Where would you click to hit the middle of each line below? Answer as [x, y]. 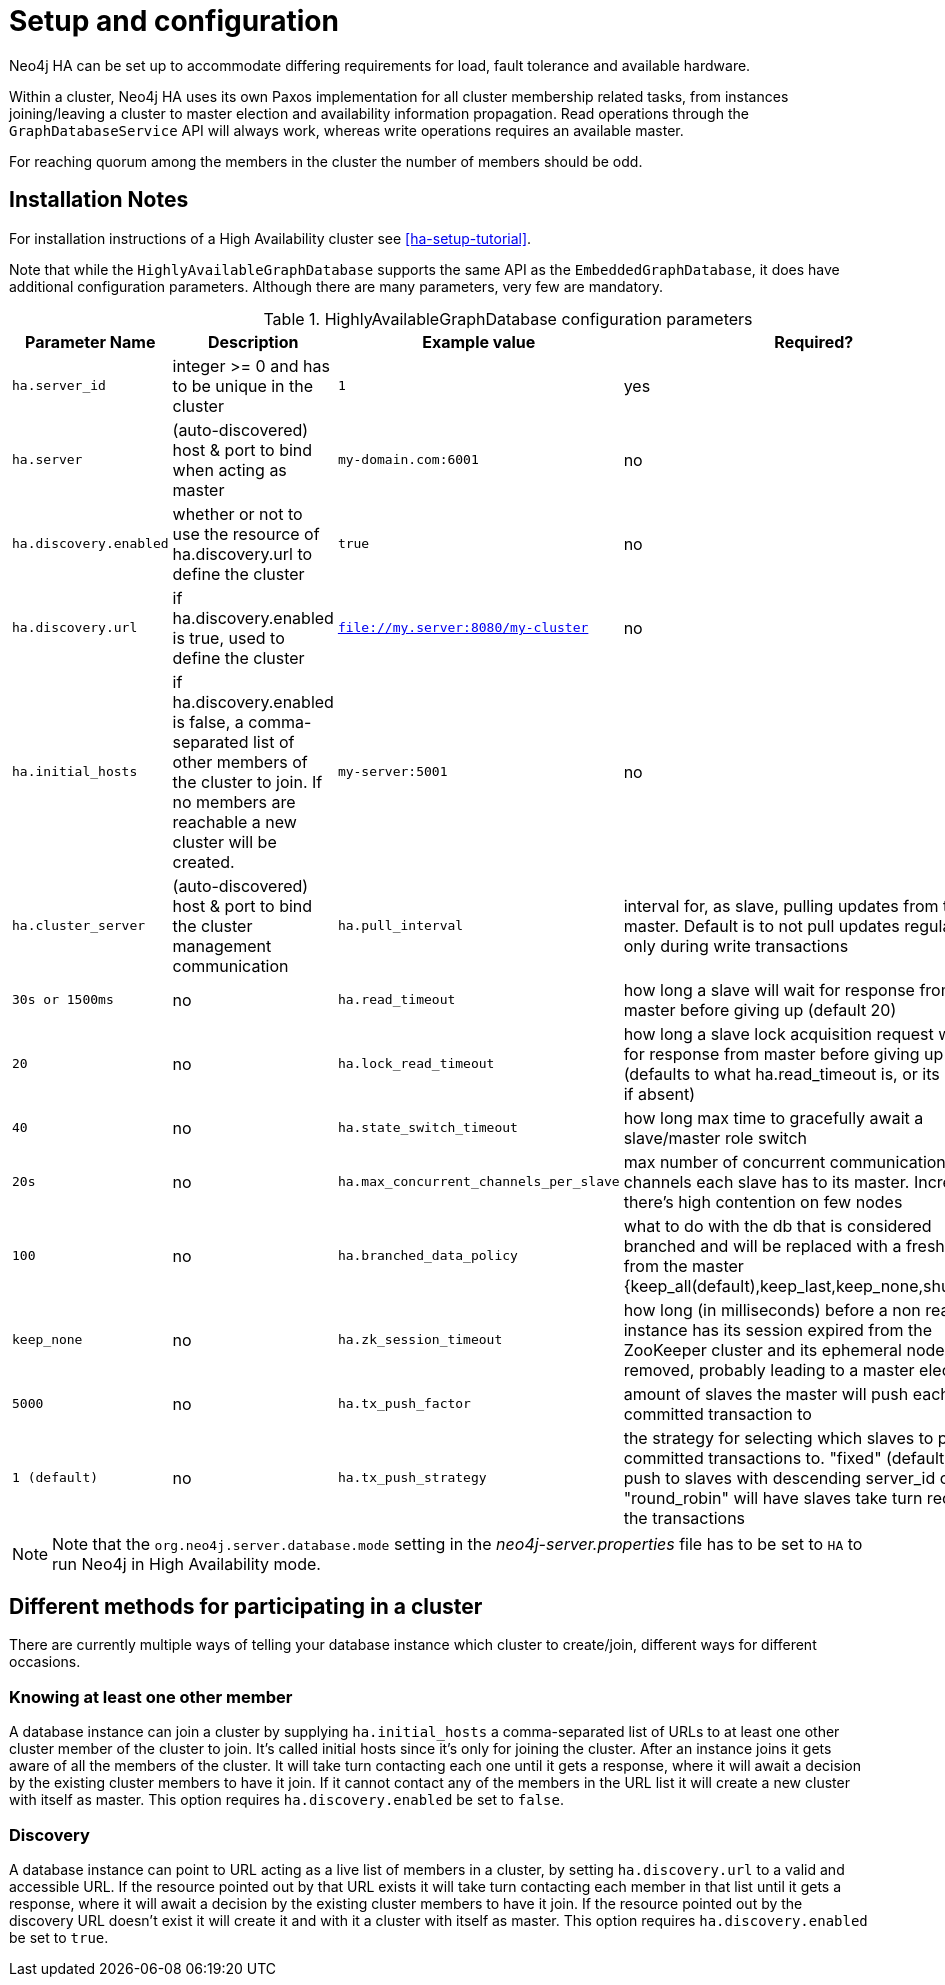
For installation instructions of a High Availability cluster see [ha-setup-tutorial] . [270, 238]
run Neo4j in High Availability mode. [186, 1563]
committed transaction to [717, 1413]
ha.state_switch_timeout [427, 1128]
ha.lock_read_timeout [416, 1064]
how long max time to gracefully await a [773, 1117]
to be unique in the [243, 385]
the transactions [684, 1517]
